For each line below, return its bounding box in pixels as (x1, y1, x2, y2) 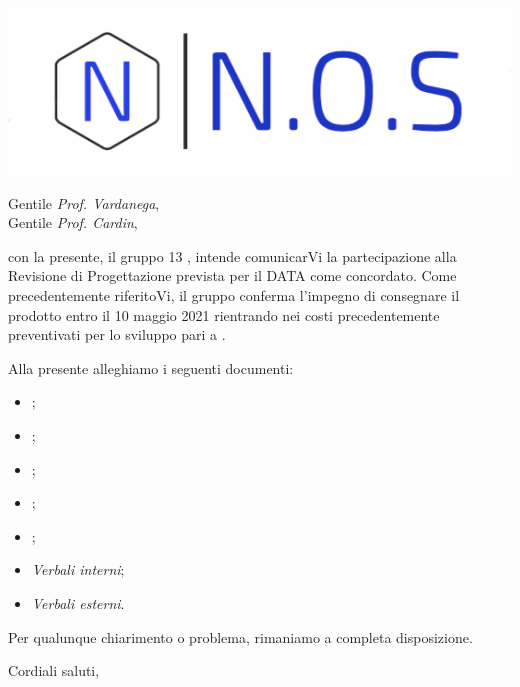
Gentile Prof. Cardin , (8, 212, 138, 233)
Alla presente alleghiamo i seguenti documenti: (8, 357, 294, 378)
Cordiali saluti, (8, 660, 100, 681)
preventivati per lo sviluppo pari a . (8, 324, 226, 345)
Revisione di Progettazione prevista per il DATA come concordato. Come (8, 265, 457, 286)
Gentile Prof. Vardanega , (8, 192, 160, 213)
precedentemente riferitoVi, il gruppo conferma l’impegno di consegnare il (8, 285, 460, 306)
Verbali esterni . (31, 592, 125, 613)
